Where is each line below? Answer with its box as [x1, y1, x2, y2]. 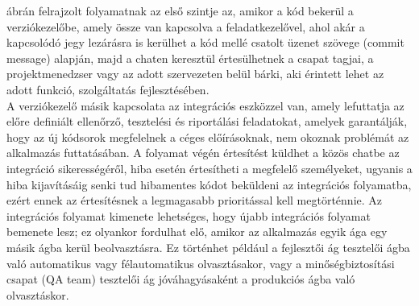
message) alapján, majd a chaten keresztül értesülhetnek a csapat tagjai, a [6, 49, 374, 66]
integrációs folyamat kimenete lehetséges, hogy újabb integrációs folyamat [6, 207, 371, 224]
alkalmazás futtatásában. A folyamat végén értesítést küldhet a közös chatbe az [6, 144, 400, 161]
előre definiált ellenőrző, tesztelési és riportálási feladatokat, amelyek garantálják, [6, 113, 408, 130]
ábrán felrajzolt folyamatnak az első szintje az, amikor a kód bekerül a [6, 2, 354, 19]
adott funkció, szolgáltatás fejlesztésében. [6, 81, 209, 97]
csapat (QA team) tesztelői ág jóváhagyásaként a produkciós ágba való [6, 271, 355, 287]
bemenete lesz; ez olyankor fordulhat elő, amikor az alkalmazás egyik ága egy [6, 223, 388, 240]
